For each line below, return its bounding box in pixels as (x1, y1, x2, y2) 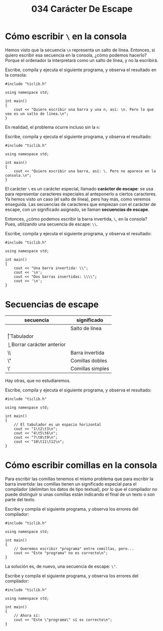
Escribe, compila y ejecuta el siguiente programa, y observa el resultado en (5, 67, 157, 73)
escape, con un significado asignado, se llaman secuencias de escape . (5, 206, 150, 212)
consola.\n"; (5, 173, 32, 178)
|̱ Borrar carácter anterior (7, 341, 66, 347)
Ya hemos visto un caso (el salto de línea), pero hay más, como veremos (5, 196, 151, 202)
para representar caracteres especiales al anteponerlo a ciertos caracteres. (5, 191, 157, 197)
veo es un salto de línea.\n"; (5, 111, 69, 116)
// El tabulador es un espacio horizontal (14, 422, 102, 427)
